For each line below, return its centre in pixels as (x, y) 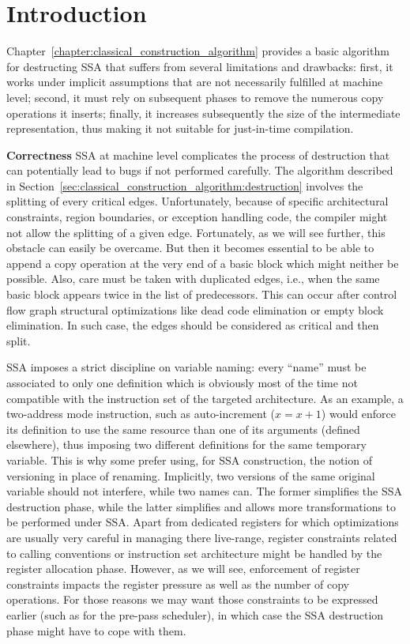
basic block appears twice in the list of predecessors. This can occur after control (202, 294)
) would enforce (358, 414)
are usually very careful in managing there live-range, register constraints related (202, 537)
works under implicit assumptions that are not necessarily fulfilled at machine (195, 82)
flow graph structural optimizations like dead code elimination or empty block (195, 309)
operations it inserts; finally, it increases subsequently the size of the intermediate (203, 113)
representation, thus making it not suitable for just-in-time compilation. (180, 128)
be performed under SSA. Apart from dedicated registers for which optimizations (203, 522)
